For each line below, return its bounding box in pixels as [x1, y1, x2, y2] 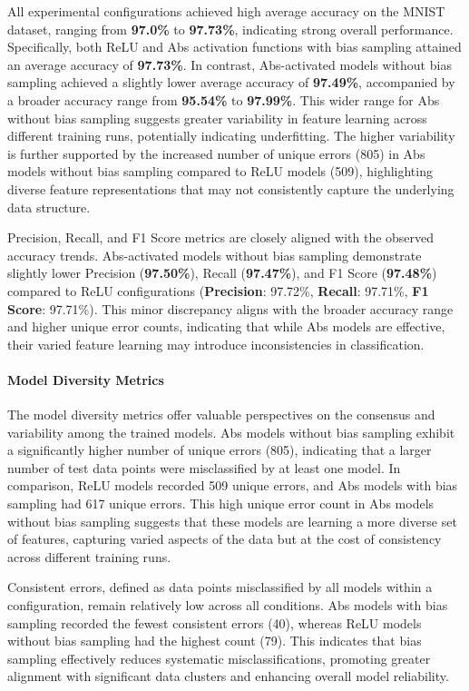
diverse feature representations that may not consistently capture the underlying [7, 179, 454, 198]
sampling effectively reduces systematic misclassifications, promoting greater [7, 648, 431, 667]
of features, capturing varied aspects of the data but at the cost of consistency [7, 529, 442, 548]
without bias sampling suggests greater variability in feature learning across [7, 108, 427, 127]
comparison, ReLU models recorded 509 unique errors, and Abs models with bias [7, 476, 458, 495]
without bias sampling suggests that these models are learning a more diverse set [7, 511, 457, 530]
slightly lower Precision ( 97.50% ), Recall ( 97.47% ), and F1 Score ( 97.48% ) [7, 263, 437, 282]
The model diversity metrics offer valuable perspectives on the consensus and [7, 405, 435, 424]
